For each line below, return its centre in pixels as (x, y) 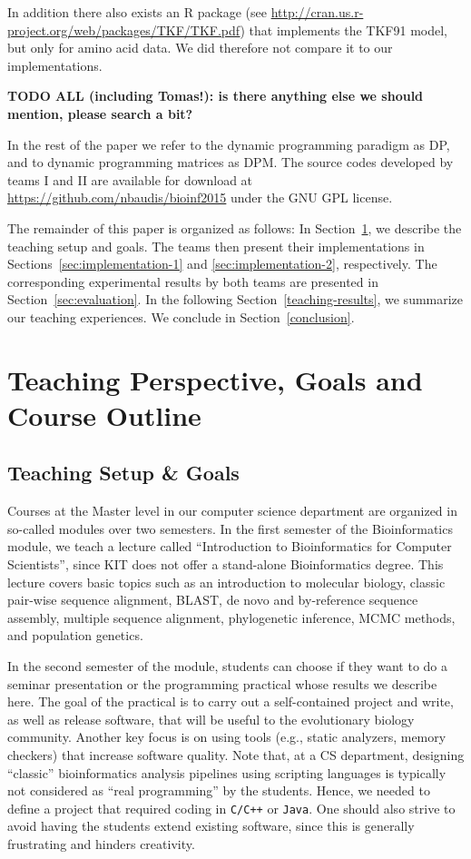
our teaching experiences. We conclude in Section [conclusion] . (181, 316)
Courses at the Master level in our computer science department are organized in (232, 511)
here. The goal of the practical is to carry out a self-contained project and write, (231, 701)
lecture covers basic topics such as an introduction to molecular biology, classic (226, 582)
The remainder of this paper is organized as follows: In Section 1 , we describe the (235, 227)
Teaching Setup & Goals (123, 473)
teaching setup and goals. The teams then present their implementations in (216, 246)
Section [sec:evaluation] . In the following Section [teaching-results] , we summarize (235, 299)
